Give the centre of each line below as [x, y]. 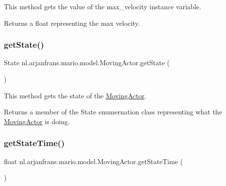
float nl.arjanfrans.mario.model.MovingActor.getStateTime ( [93, 161]
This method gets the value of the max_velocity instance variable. [103, 6]
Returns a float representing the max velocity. [72, 23]
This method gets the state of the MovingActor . [75, 95]
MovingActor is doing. [37, 121]
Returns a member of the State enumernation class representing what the [113, 112]
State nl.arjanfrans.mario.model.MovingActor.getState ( [87, 63]
